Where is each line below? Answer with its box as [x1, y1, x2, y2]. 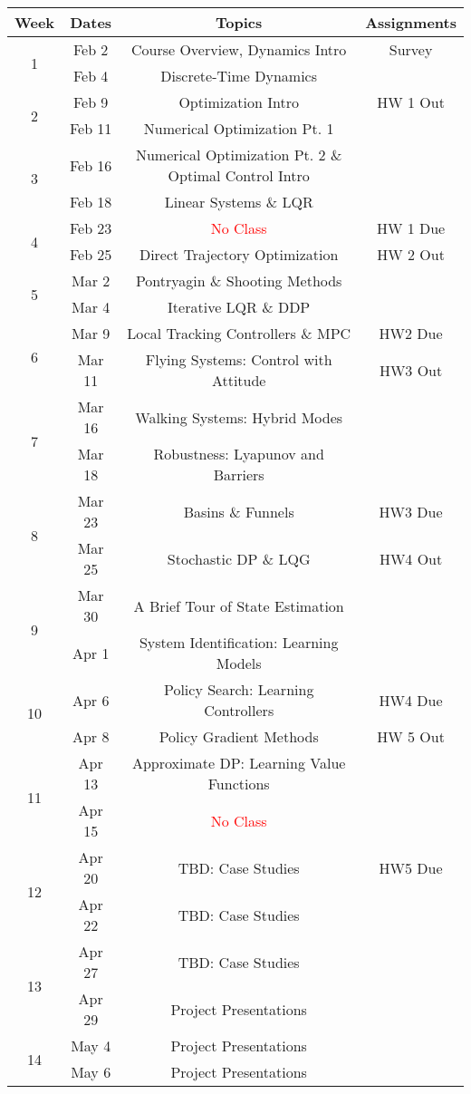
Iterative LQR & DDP [168, 296, 311, 317]
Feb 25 [69, 244, 112, 265]
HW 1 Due [376, 218, 446, 238]
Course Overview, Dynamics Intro [130, 39, 347, 60]
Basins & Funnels [183, 500, 294, 522]
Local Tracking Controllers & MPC [127, 323, 351, 344]
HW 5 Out [377, 726, 445, 747]
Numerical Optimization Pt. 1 [143, 118, 334, 139]
